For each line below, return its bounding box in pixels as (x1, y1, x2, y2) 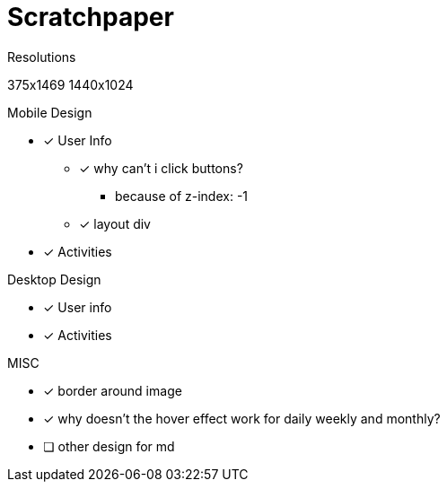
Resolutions (7, 48, 76, 65)
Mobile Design (7, 104, 92, 120)
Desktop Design (7, 271, 101, 287)
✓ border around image (43, 382, 182, 398)
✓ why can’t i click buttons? (79, 160, 243, 176)
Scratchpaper (7, 2, 174, 32)
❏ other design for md (43, 438, 175, 454)
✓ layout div (79, 215, 151, 231)
